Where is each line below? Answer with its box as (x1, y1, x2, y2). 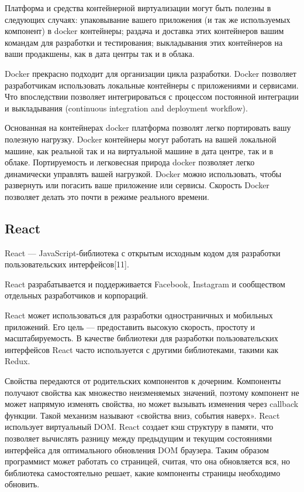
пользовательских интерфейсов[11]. (5, 258, 129, 270)
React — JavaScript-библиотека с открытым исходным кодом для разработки (5, 246, 281, 259)
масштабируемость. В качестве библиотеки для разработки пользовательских (5, 332, 278, 344)
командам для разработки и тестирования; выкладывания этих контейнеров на (5, 36, 283, 48)
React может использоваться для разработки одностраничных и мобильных (5, 309, 273, 321)
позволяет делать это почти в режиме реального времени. (5, 190, 209, 202)
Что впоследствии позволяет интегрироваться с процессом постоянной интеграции (5, 90, 299, 103)
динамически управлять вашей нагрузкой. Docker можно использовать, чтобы (5, 167, 282, 179)
